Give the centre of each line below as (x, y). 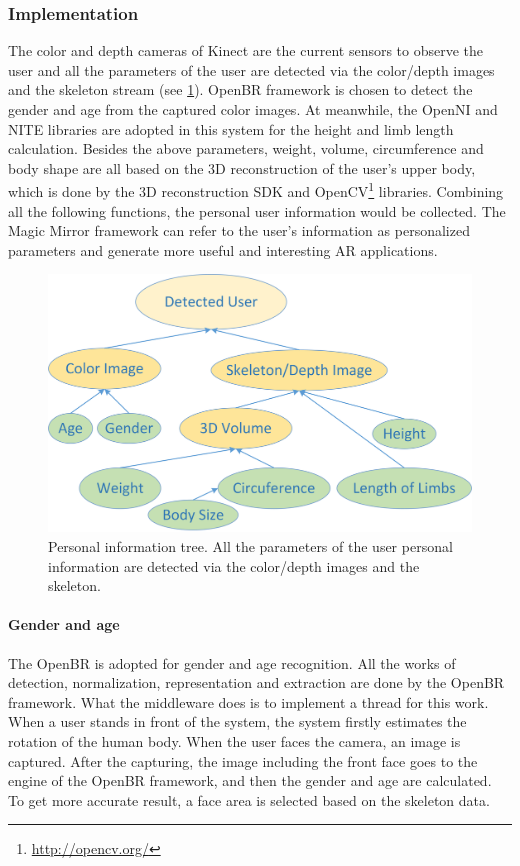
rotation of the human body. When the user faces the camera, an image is (234, 740)
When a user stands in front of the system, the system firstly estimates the (237, 721)
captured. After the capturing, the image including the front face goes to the (243, 760)
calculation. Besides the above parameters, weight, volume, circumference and (246, 148)
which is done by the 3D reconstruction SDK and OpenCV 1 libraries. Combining (256, 190)
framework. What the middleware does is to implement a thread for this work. (248, 701)
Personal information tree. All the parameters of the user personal (250, 545)
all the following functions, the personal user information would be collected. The (257, 210)
